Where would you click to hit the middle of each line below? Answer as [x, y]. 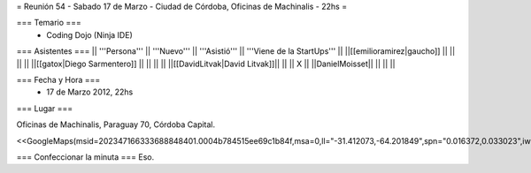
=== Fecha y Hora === [58, 79]
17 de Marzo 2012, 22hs [90, 92]
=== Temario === [49, 23]
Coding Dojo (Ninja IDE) [89, 34]
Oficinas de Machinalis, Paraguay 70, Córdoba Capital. [116, 124]
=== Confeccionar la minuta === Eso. [85, 157]
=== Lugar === [45, 108]
